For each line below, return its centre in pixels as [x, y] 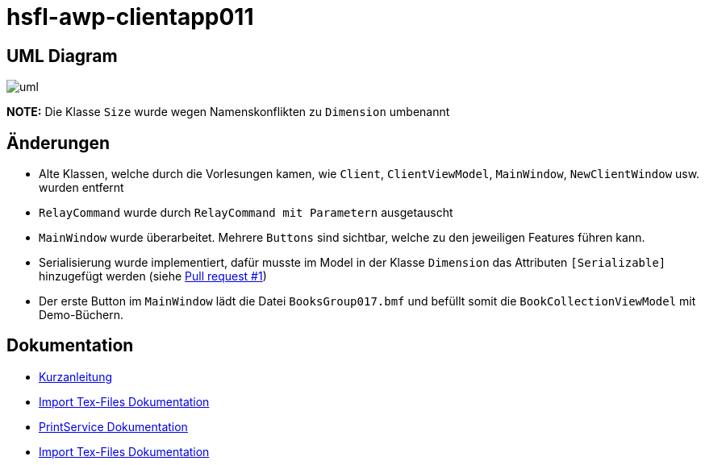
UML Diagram [62, 56]
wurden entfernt [81, 188]
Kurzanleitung [76, 376]
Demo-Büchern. [81, 315]
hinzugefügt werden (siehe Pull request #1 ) [153, 276]
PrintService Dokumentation [113, 426]
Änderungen [58, 143]
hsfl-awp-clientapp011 [130, 17]
